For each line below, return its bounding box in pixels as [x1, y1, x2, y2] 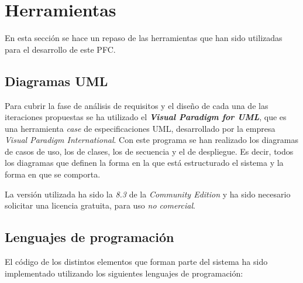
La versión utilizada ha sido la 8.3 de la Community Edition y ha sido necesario [5, 187, 291, 200]
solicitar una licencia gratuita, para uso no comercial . [5, 199, 195, 212]
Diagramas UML [5, 71, 108, 90]
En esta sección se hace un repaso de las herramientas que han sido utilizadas [5, 32, 283, 44]
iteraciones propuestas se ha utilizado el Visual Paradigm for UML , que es [5, 111, 287, 123]
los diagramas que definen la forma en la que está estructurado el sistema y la [5, 156, 284, 169]
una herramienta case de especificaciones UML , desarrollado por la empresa [5, 122, 276, 134]
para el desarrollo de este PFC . [5, 43, 116, 55]
